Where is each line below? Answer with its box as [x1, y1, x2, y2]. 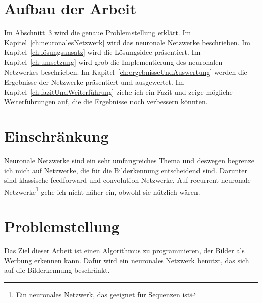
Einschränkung [4, 126, 109, 146]
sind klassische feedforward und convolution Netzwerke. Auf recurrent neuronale [4, 175, 251, 185]
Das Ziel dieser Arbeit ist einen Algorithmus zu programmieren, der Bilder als [4, 245, 245, 256]
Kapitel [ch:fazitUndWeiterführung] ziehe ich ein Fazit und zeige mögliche [4, 86, 233, 97]
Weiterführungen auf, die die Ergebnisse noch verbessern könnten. [4, 96, 208, 107]
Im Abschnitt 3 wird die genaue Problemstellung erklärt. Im [4, 27, 191, 38]
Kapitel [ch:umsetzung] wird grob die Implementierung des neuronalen [4, 56, 223, 67]
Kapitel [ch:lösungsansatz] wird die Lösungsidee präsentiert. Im [4, 47, 201, 57]
